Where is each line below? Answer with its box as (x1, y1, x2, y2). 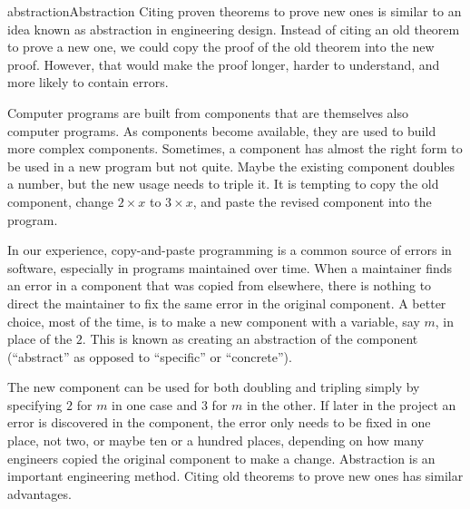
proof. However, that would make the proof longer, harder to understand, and (7, 54, 440, 73)
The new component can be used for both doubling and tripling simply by (7, 377, 420, 396)
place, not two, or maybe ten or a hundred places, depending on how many (7, 431, 425, 450)
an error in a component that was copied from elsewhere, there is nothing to (7, 276, 432, 295)
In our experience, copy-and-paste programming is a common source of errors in (7, 240, 452, 259)
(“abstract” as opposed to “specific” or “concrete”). (7, 347, 292, 366)
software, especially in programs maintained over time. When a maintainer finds (7, 258, 453, 277)
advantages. (7, 484, 72, 503)
